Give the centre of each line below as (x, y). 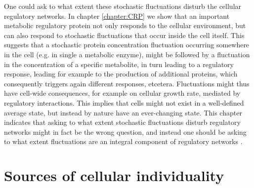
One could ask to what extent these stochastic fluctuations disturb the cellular (123, 6)
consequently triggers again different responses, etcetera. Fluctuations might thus (127, 83)
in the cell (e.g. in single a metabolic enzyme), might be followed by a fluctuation (127, 54)
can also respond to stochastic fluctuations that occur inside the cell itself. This (124, 35)
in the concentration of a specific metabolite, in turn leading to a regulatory (119, 64)
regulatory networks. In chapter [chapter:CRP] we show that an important (117, 16)
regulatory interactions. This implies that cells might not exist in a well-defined (124, 102)
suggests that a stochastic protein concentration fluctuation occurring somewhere (127, 45)
